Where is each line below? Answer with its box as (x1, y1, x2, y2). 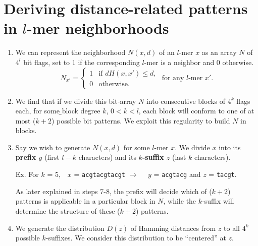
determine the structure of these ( (15, 205, 120, 216)
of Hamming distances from (130, 222, 216, 233)
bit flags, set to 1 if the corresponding (23, 56, 140, 67)
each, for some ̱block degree (15, 105, 100, 116)
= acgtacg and (153, 169, 201, 179)
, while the (163, 196, 196, 206)
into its (219, 142, 241, 152)
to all (224, 222, 240, 233)
